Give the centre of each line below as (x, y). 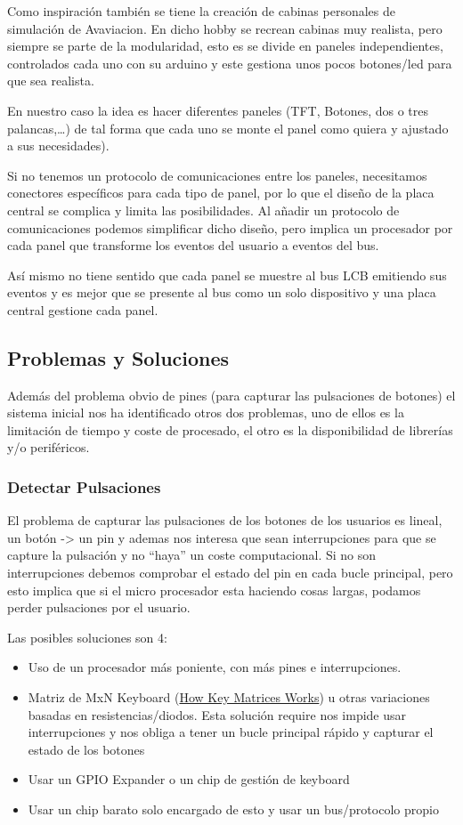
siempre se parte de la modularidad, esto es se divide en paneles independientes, (225, 46)
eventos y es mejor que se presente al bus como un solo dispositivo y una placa (222, 292)
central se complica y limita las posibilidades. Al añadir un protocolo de (203, 210)
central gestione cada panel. (83, 309)
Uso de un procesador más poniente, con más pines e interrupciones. (215, 667)
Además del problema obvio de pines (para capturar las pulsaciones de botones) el (231, 395)
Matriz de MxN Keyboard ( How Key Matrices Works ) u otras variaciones (229, 697)
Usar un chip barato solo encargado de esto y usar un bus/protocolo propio (233, 809)
